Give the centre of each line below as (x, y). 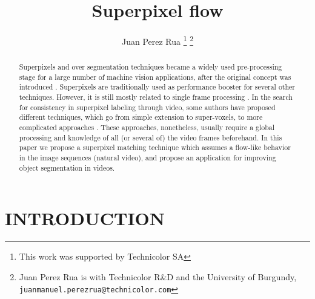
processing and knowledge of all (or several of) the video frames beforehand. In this (151, 137)
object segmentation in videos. (67, 167)
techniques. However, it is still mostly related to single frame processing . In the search (156, 97)
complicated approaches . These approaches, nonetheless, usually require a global (147, 127)
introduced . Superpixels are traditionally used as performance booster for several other (157, 87)
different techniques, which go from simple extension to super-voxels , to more (141, 117)
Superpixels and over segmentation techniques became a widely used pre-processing (151, 67)
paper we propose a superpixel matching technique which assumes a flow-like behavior (155, 147)
